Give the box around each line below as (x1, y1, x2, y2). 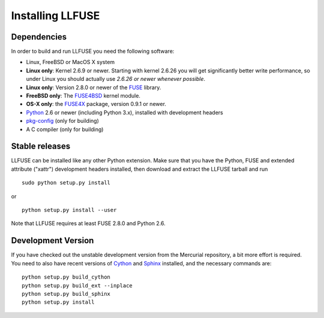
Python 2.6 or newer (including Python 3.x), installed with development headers (26, 108, 223, 116)
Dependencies (11, 32, 67, 42)
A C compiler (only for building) (26, 126, 104, 133)
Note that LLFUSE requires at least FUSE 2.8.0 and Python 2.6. (11, 220, 166, 227)
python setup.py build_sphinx (22, 290, 111, 297)
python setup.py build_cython (22, 274, 111, 281)
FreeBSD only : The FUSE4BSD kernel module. (26, 92, 141, 99)
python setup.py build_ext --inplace (22, 282, 133, 289)
